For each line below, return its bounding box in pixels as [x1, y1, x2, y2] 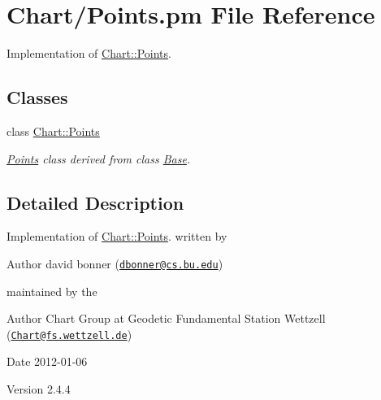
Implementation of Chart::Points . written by [6, 228, 227, 245]
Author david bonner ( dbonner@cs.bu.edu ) [6, 254, 223, 272]
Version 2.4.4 [6, 380, 71, 397]
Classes [6, 85, 68, 110]
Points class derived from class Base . [6, 150, 191, 167]
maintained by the [6, 282, 97, 299]
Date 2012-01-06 [6, 353, 88, 370]
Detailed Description [6, 189, 184, 215]
